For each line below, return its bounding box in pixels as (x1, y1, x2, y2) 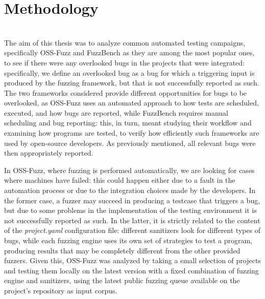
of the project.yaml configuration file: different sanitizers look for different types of (4, 225, 261, 236)
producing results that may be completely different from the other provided (4, 245, 240, 255)
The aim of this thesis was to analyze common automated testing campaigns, (4, 37, 246, 48)
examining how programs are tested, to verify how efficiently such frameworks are (4, 127, 259, 138)
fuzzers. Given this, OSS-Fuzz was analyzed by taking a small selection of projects (4, 255, 261, 266)
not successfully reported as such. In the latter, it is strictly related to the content (4, 215, 260, 225)
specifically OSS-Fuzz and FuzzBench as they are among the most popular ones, (4, 47, 255, 58)
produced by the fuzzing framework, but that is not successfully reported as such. (4, 77, 259, 88)
